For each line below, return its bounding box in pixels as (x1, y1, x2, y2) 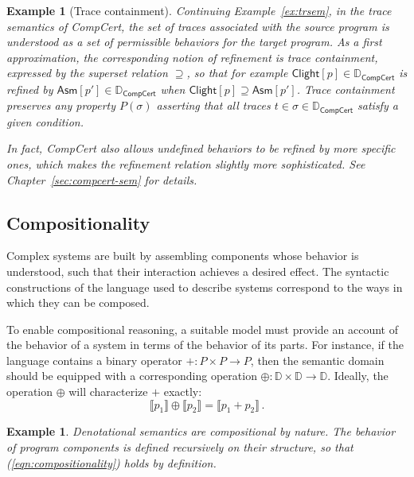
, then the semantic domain (250, 351, 385, 368)
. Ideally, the (327, 367, 389, 384)
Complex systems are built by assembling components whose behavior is (6, 247, 359, 264)
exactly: (163, 383, 202, 400)
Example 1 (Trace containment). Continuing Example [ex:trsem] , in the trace (6, 2, 392, 18)
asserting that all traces (156, 97, 271, 114)
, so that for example (186, 64, 288, 81)
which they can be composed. (6, 294, 150, 311)
